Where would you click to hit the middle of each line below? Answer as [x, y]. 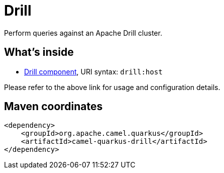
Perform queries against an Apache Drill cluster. [83, 33]
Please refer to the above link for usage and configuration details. [112, 87]
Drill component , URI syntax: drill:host [93, 71]
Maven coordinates [53, 107]
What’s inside [39, 52]
